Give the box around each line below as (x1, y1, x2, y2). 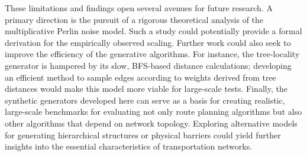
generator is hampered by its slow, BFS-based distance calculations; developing (5, 59, 292, 71)
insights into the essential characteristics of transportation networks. (5, 140, 253, 152)
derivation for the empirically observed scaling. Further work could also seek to (5, 36, 291, 48)
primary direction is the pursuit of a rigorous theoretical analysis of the (5, 13, 264, 25)
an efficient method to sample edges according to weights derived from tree (5, 71, 276, 83)
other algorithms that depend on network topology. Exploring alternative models (5, 117, 298, 129)
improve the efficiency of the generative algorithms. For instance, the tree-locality (5, 48, 300, 60)
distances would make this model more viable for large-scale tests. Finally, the (5, 82, 287, 95)
